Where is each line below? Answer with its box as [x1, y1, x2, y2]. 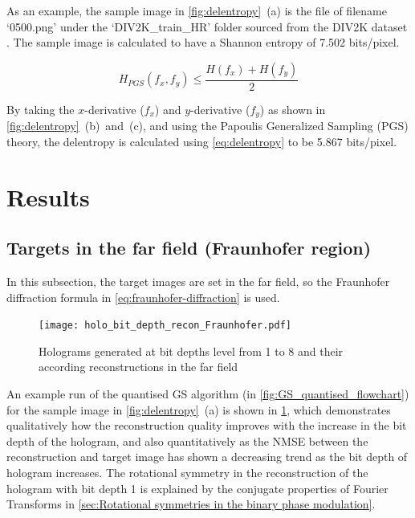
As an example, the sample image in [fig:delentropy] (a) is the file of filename [6, 2, 387, 18]
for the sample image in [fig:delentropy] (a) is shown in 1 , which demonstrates [6, 401, 391, 418]
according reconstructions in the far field [39, 358, 238, 375]
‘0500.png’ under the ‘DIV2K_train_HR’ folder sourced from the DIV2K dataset [6, 18, 408, 35]
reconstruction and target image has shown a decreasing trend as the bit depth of [6, 448, 408, 465]
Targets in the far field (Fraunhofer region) [6, 235, 372, 260]
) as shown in [259, 100, 326, 117]
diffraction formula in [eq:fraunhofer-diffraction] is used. [6, 288, 280, 305]
